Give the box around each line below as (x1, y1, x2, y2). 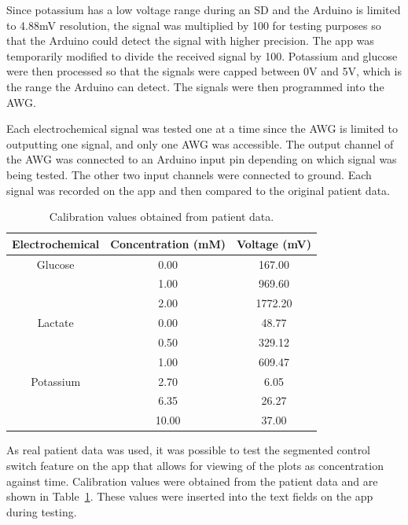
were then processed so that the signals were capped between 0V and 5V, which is (6, 63, 402, 79)
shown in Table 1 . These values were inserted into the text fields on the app (6, 488, 373, 505)
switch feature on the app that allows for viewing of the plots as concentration (6, 457, 384, 473)
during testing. (6, 503, 77, 519)
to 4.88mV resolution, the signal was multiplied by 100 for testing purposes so (6, 17, 381, 33)
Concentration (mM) (110, 235, 226, 251)
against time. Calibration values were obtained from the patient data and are (6, 472, 378, 489)
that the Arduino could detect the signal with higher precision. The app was (6, 32, 374, 49)
